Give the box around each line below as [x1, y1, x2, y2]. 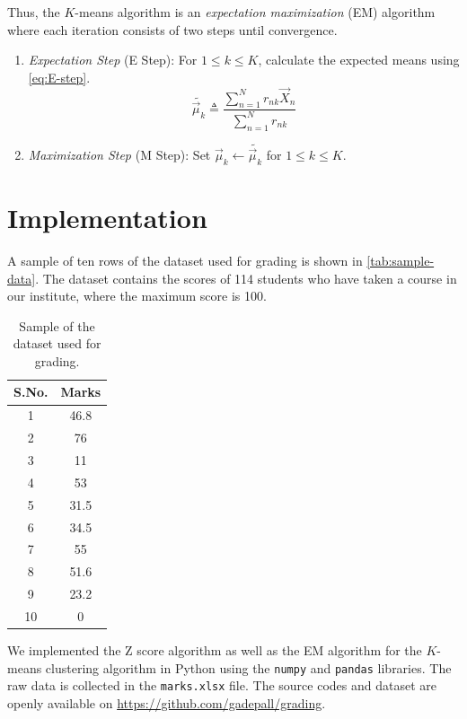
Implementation [7, 198, 207, 235]
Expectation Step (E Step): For [28, 50, 198, 69]
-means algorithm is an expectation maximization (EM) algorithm [75, 3, 436, 21]
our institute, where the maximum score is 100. [7, 286, 267, 305]
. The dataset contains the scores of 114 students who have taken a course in [35, 268, 457, 287]
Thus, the [7, 3, 60, 21]
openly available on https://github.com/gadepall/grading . [7, 693, 326, 712]
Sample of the [19, 316, 95, 335]
